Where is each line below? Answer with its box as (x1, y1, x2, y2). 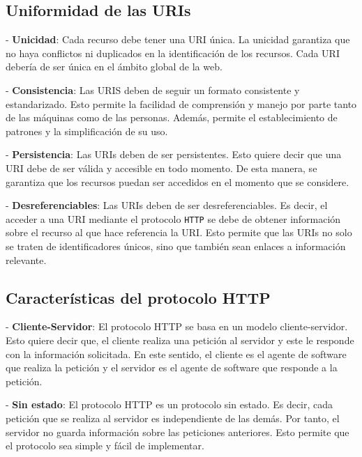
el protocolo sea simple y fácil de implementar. (6, 438, 204, 453)
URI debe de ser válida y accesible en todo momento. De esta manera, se (6, 160, 317, 175)
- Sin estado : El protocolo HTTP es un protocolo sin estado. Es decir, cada (6, 397, 333, 412)
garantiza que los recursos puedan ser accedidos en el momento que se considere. (6, 174, 349, 189)
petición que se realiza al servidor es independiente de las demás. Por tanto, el (6, 410, 340, 425)
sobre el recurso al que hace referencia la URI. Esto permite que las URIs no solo (6, 225, 352, 240)
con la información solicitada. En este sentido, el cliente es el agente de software (6, 346, 347, 361)
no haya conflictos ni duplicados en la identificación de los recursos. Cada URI (6, 45, 340, 60)
